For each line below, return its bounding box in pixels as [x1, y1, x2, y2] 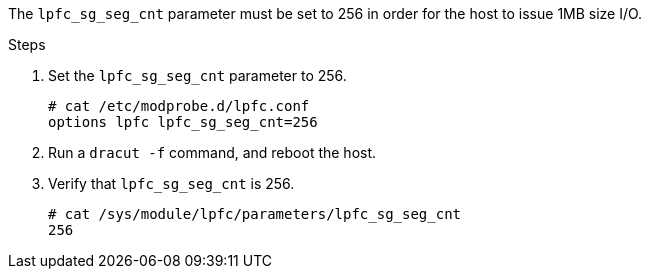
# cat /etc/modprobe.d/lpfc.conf [48, 98, 310, 114]
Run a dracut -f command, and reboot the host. [48, 144, 377, 161]
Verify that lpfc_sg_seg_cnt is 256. [48, 175, 295, 192]
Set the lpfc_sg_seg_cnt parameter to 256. [48, 67, 347, 84]
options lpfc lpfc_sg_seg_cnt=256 [48, 114, 318, 130]
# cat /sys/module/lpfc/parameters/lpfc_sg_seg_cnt [48, 206, 462, 222]
